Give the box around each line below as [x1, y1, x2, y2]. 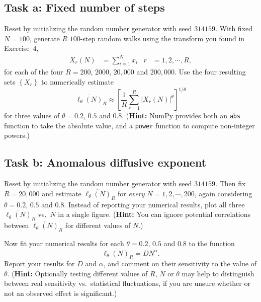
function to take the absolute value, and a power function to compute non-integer [4, 120, 255, 130]
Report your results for [4, 258, 75, 269]
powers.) [4, 130, 30, 140]
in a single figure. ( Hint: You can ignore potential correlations [58, 209, 251, 219]
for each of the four [4, 66, 63, 77]
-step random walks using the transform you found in [80, 33, 245, 43]
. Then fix [215, 178, 246, 189]
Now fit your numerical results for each [4, 238, 124, 248]
